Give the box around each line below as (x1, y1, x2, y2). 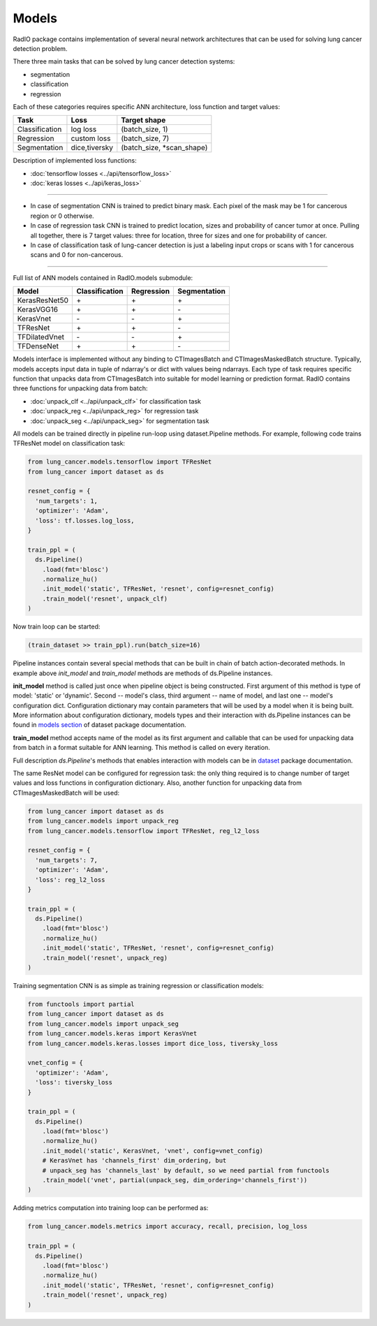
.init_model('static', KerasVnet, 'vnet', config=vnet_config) (42, 1147, 264, 1155)
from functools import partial (27, 1001, 135, 1008)
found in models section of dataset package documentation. (13, 721, 186, 729)
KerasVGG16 (17, 304, 59, 314)
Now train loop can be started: (13, 622, 101, 631)
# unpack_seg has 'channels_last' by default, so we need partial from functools (42, 1166, 330, 1174)
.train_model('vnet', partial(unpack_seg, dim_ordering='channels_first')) (42, 1177, 308, 1184)
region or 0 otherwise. (30, 212, 94, 220)
